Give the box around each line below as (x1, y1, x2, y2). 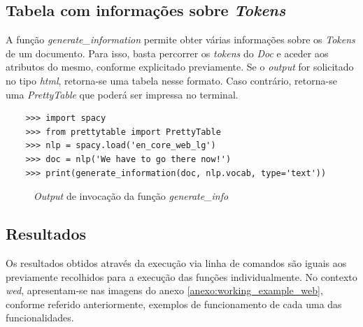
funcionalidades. (6, 310, 74, 325)
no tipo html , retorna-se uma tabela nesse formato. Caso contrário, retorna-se (6, 73, 337, 87)
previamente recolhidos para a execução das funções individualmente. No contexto (6, 269, 357, 284)
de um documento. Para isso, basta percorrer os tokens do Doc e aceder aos (6, 45, 329, 60)
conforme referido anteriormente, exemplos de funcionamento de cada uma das (6, 296, 342, 311)
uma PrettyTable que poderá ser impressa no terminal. (6, 87, 239, 101)
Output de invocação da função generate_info (34, 189, 229, 203)
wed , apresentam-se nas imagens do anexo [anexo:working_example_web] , (6, 283, 323, 298)
